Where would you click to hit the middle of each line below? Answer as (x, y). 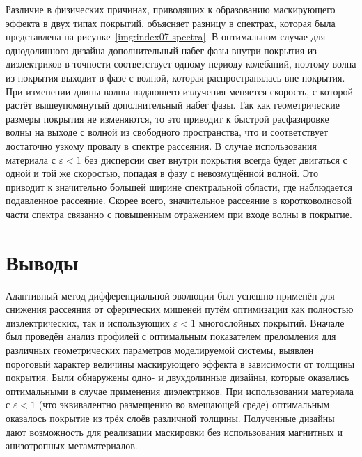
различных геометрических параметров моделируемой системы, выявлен (160, 350)
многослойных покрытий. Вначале (271, 322)
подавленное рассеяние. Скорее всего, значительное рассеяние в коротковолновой (179, 200)
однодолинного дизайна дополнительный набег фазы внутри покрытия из (161, 50)
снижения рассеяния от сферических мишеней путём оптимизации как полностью (180, 309)
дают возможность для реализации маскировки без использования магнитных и (174, 432)
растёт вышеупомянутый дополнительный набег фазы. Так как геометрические (173, 105)
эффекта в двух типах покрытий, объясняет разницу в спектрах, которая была (171, 23)
